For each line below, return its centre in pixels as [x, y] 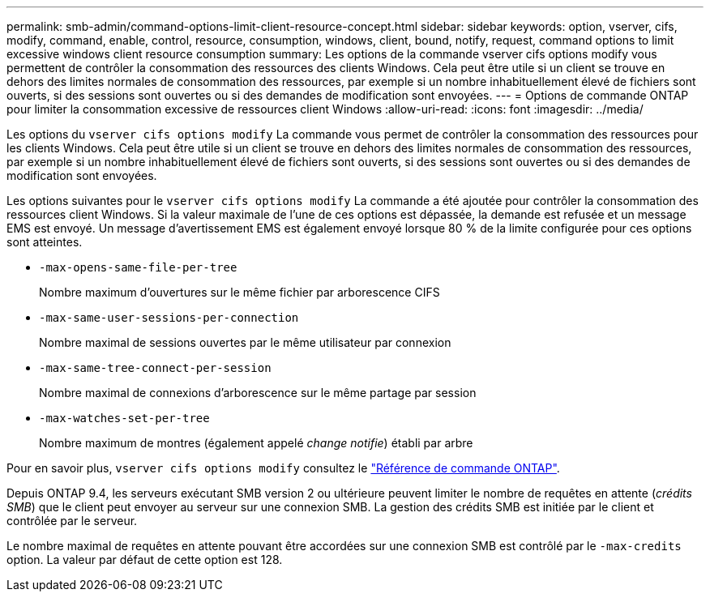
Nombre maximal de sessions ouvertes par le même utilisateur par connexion [245, 342]
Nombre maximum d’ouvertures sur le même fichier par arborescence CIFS [240, 292]
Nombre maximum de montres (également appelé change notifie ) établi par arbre [256, 443]
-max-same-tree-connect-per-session [155, 368]
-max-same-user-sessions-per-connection [169, 318]
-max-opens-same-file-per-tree [138, 267]
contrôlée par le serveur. [72, 521]
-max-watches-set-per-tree [124, 418]
